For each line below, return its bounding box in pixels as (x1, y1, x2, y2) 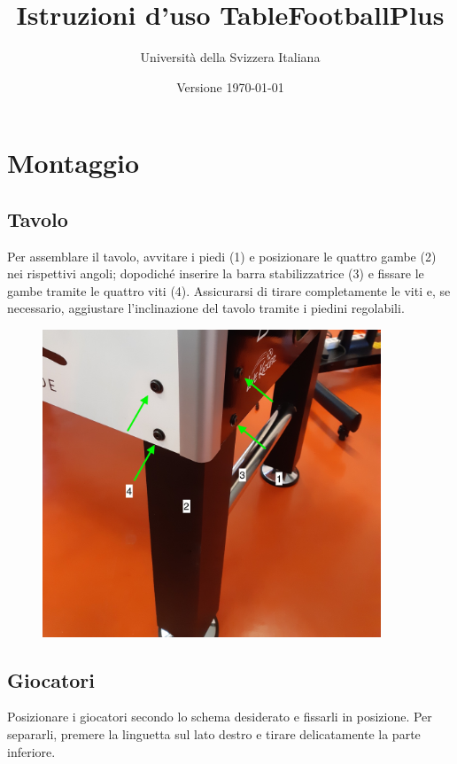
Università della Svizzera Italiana (140, 48, 321, 66)
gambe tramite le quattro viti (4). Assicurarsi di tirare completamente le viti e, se (7, 281, 451, 300)
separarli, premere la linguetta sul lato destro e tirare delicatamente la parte (7, 725, 421, 744)
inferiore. (7, 742, 56, 760)
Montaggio (7, 144, 140, 181)
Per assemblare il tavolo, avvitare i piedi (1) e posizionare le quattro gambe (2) (7, 246, 437, 265)
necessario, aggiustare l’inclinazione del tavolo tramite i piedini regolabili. (7, 299, 405, 317)
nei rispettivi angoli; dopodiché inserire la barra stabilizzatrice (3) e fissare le (7, 264, 424, 283)
